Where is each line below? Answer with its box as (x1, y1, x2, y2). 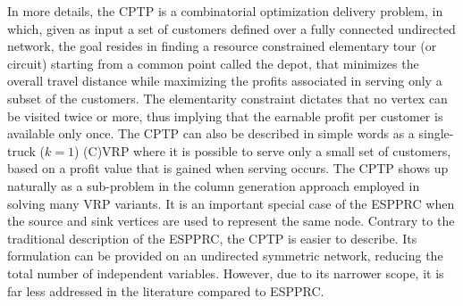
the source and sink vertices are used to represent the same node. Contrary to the (7, 211, 455, 230)
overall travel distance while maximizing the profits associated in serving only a (7, 71, 442, 90)
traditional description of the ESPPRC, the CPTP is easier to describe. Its (7, 228, 417, 247)
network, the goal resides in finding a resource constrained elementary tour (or (7, 37, 437, 55)
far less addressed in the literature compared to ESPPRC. (7, 281, 324, 300)
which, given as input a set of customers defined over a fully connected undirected (7, 19, 456, 37)
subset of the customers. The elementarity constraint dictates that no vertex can (7, 88, 448, 107)
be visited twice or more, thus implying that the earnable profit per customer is (7, 106, 443, 125)
